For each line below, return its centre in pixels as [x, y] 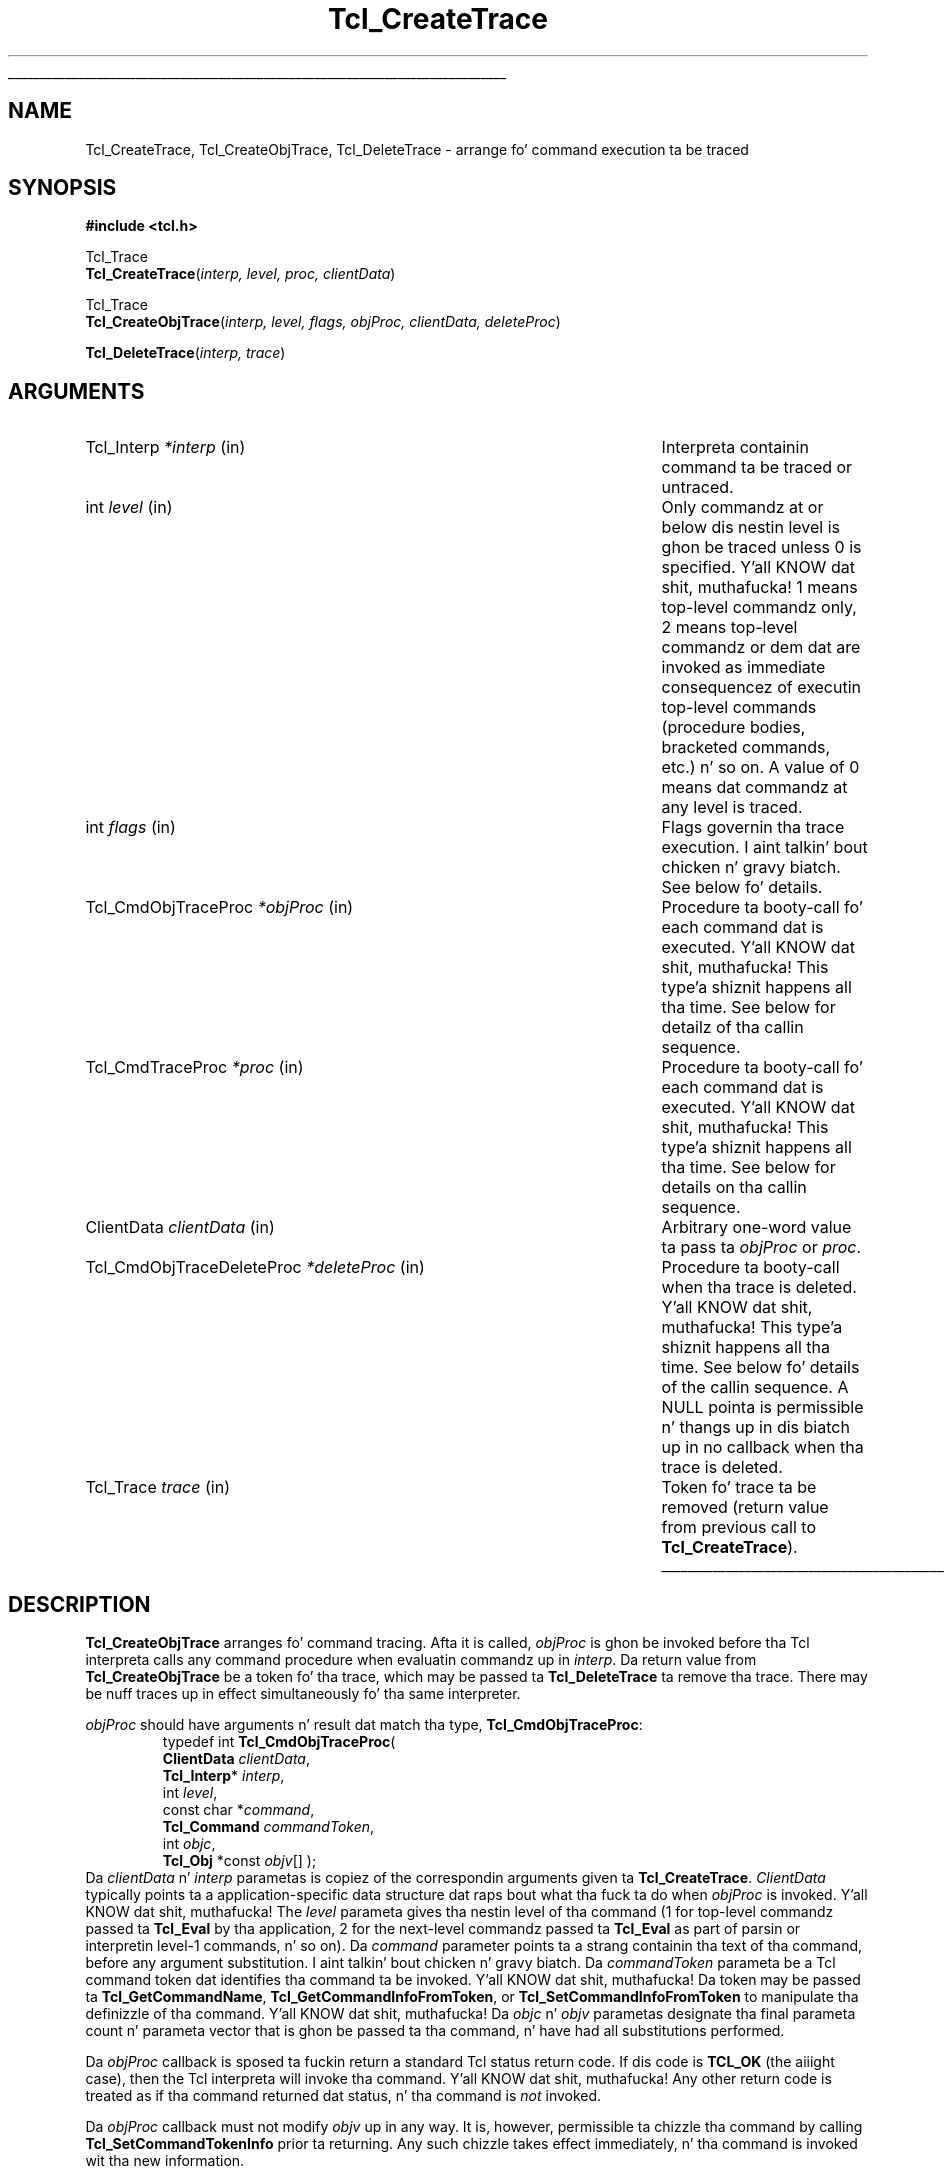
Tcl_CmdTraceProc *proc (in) [194, 1067]
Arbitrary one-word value [756, 1227]
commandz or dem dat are [761, 647]
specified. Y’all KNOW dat [758, 567]
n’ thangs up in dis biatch [755, 1427]
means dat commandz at [754, 787]
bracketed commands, [746, 747]
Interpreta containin [735, 447]
